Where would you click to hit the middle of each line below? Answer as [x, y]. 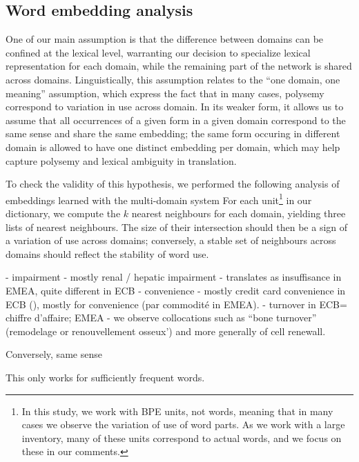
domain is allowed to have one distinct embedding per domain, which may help [173, 147]
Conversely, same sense [54, 354]
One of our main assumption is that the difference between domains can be [165, 39]
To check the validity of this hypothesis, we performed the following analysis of [173, 184]
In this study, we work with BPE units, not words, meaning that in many [177, 411]
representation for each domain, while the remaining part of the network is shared [179, 66]
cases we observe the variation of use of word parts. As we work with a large [183, 424]
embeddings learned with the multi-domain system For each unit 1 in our [159, 199]
